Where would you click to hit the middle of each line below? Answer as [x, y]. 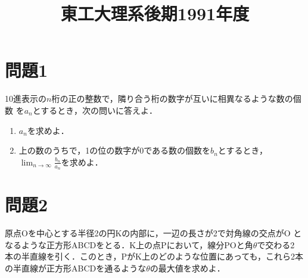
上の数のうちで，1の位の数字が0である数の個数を [115, 150]
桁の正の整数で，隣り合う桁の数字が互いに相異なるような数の [172, 99]
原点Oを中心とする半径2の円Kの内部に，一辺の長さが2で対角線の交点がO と [153, 233]
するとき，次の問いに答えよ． [99, 110]
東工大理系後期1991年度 [155, 13]
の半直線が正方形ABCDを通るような [76, 268]
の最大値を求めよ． [187, 268]
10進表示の [26, 99]
